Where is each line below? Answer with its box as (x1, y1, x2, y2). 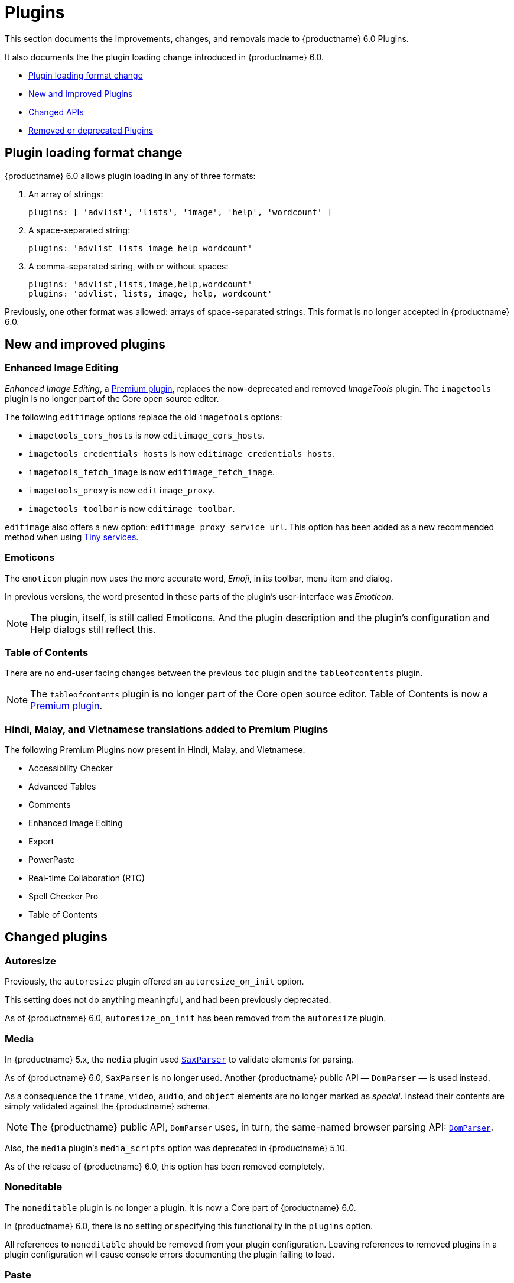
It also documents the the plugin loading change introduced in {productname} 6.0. (5, 51, 324, 62)
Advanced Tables (28, 781, 96, 792)
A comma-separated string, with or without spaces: (28, 261, 229, 271)
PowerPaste (28, 855, 75, 865)
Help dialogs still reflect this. (30, 623, 156, 635)
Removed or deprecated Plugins (28, 125, 154, 135)
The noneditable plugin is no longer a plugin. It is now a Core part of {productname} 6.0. (5, 1202, 356, 1213)
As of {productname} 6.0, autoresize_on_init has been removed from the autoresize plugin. (5, 1013, 386, 1024)
